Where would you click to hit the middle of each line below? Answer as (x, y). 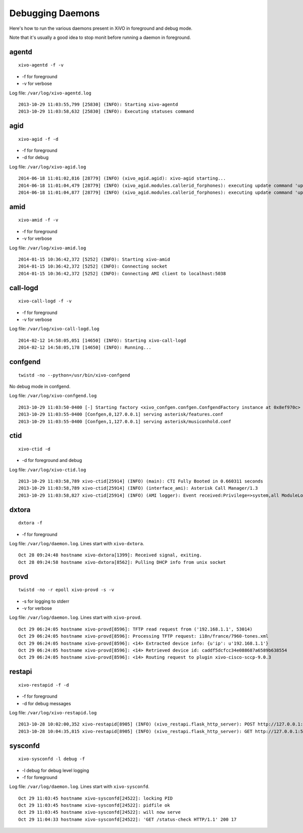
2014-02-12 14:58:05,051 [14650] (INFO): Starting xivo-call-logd (102, 340)
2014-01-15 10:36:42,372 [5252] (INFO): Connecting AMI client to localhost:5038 (122, 273)
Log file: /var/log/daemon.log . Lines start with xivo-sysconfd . (80, 787)
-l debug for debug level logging (56, 770)
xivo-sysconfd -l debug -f (52, 759)
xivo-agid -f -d (38, 139)
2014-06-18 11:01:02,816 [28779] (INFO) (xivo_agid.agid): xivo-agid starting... (122, 178)
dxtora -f (30, 523)
